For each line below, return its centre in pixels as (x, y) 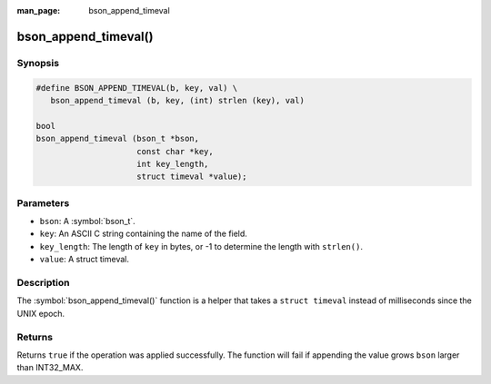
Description (43, 282)
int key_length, (173, 164)
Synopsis (38, 63)
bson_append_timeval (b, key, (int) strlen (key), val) (177, 100)
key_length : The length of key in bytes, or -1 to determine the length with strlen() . (201, 246)
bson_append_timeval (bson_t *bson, (118, 139)
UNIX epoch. (41, 313)
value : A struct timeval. (84, 260)
